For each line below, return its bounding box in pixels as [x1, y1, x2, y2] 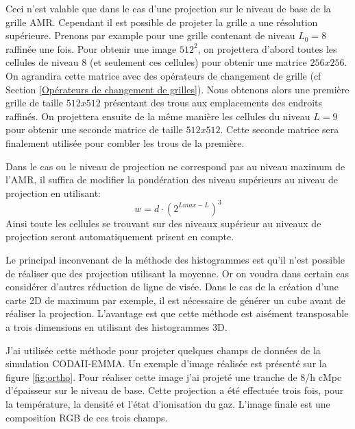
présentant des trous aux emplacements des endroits [103, 95, 323, 110]
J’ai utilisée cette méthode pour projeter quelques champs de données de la [5, 343, 321, 357]
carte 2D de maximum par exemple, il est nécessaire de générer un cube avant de [5, 292, 345, 307]
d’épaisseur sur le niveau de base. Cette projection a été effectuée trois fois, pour [5, 383, 344, 397]
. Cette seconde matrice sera [220, 122, 339, 137]
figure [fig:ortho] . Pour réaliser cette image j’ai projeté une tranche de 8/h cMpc [5, 369, 342, 384]
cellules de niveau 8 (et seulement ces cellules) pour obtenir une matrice [5, 55, 307, 69]
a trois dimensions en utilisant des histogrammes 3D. [5, 319, 228, 334]
